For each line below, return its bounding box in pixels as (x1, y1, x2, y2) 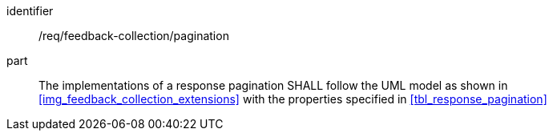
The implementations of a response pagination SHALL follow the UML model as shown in (38, 79, 508, 92)
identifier (6, 4, 54, 18)
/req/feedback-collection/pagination (38, 29, 229, 42)
